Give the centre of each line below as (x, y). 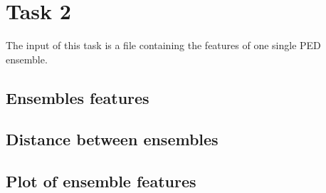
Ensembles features (78, 97)
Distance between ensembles (112, 139)
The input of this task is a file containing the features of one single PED (163, 45)
